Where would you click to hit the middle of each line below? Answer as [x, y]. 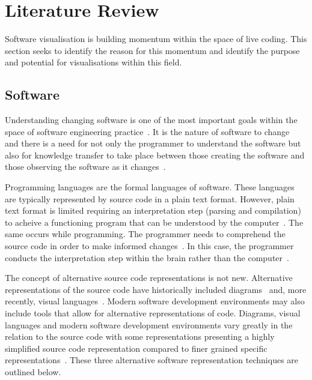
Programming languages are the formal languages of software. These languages [150, 187]
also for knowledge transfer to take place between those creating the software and [155, 155]
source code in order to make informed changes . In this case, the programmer [149, 246]
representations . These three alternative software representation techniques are [152, 360]
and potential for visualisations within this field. [93, 62]
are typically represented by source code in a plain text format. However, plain [150, 198]
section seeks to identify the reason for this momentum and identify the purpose [152, 50]
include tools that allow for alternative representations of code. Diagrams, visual [153, 313]
